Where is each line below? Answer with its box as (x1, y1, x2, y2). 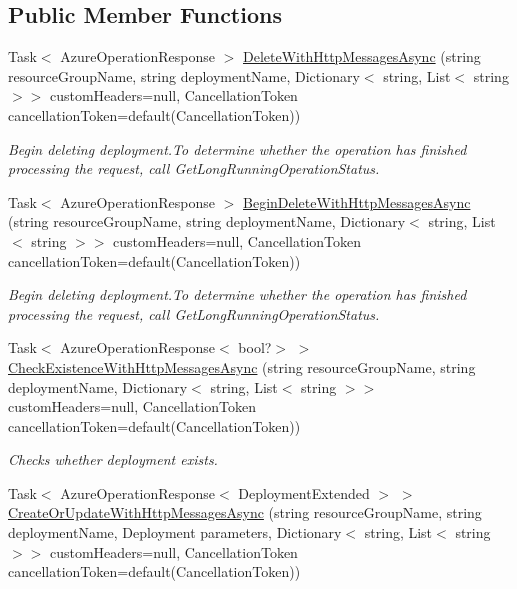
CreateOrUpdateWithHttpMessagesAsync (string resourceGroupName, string (8, 502, 482, 523)
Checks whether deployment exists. (8, 449, 218, 470)
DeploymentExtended (238, 482, 370, 503)
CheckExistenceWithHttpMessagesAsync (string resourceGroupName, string (8, 356, 476, 377)
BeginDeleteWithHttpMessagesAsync (243, 191, 471, 212)
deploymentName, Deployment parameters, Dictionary (8, 522, 342, 543)
